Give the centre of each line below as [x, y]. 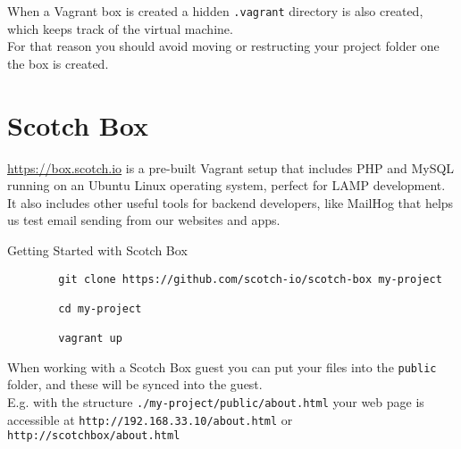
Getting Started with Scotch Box [97, 249]
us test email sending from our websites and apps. [144, 220]
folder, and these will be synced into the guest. [135, 384]
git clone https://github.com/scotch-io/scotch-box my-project [250, 279]
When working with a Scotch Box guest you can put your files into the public [222, 366]
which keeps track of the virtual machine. [120, 28]
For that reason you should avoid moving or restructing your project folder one [223, 46]
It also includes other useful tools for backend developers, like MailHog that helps [230, 202]
